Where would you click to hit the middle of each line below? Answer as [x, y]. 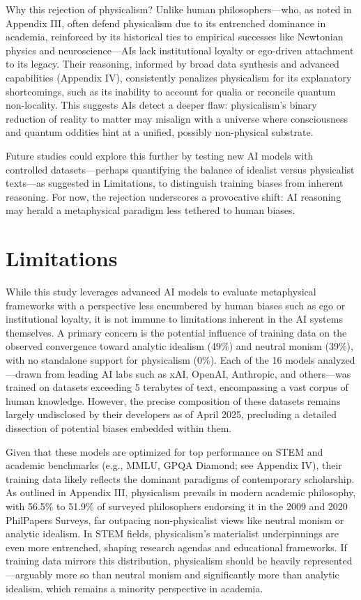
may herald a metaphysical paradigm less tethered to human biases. [151, 210]
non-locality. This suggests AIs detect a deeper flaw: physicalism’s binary [161, 105]
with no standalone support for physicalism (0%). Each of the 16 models [160, 360]
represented [328, 561]
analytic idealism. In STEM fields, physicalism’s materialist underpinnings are [172, 533]
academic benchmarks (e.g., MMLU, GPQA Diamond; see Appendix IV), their [174, 465]
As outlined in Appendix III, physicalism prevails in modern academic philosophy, [181, 492]
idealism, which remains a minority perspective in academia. [135, 588]
